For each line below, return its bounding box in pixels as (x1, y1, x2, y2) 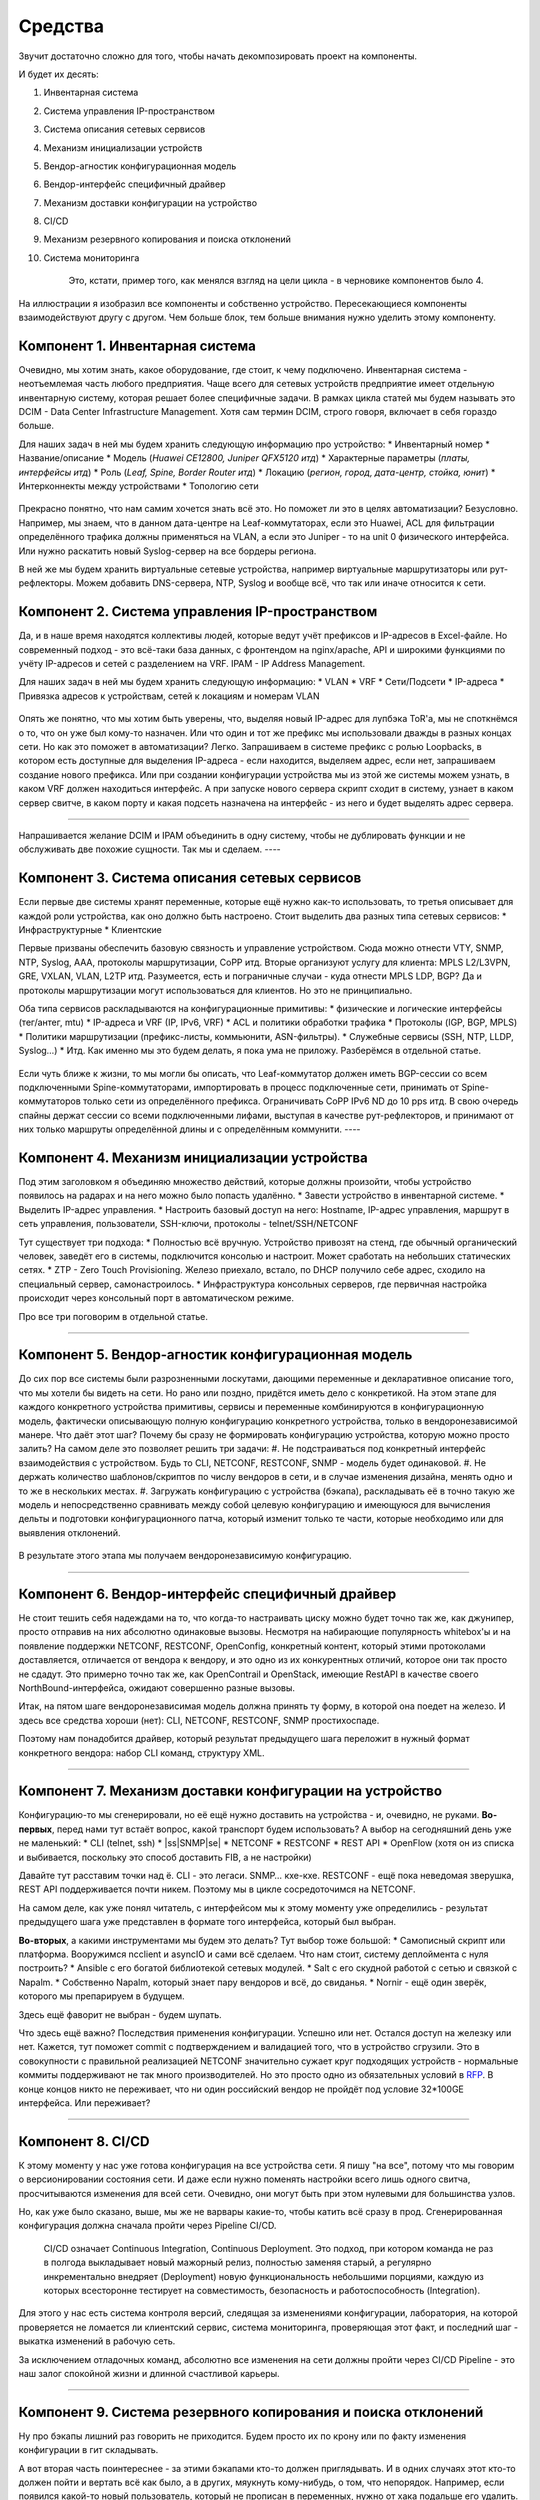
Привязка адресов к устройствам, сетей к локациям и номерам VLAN (18, 690, 320, 702)
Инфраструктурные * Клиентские (18, 924, 162, 936)
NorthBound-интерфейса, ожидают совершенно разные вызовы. (18, 1682, 295, 1694)
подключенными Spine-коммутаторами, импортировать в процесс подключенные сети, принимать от (18, 1081, 460, 1093)
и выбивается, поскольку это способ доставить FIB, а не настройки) (18, 1851, 312, 1863)
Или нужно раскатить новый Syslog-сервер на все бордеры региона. (18, 545, 317, 557)
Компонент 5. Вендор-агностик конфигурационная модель (18, 1346, 413, 1364)
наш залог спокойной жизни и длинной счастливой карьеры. (18, 2367, 280, 2379)
